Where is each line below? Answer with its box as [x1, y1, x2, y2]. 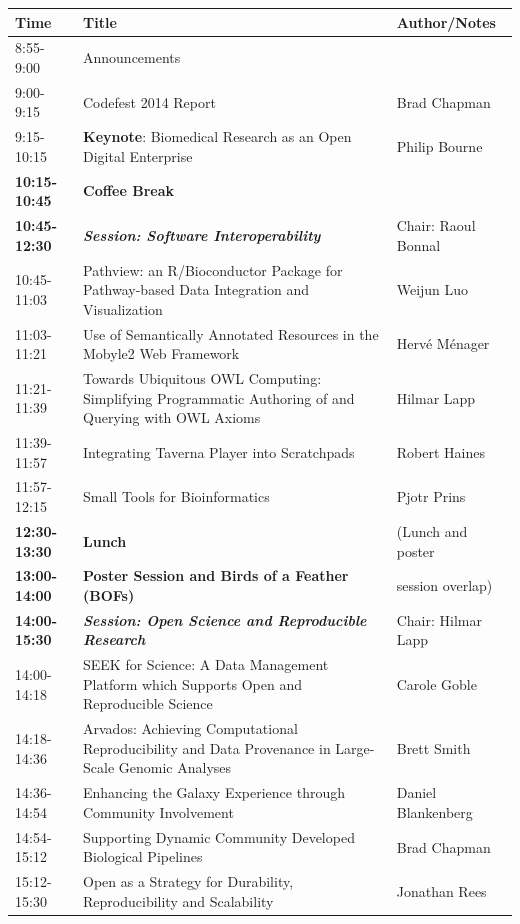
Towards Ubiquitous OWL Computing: [83, 368, 322, 388]
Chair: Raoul [396, 215, 476, 236]
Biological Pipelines [83, 846, 203, 867]
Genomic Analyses [118, 757, 232, 778]
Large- [335, 737, 375, 758]
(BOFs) [83, 584, 135, 605]
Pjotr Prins [396, 486, 466, 507]
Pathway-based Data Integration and [83, 279, 310, 300]
